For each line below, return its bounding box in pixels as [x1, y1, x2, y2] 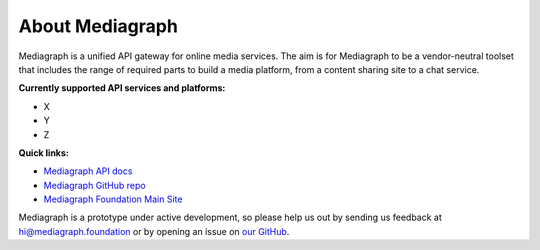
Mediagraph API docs [43, 165, 133, 177]
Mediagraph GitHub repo [43, 179, 146, 191]
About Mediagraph [18, 15, 179, 37]
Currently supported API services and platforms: [18, 82, 226, 94]
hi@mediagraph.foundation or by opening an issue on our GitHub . [18, 225, 290, 237]
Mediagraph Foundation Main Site [43, 193, 183, 205]
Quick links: [18, 146, 70, 159]
